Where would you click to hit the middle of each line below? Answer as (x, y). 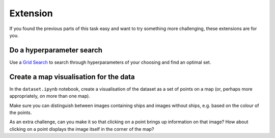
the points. (21, 113)
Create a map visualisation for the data (72, 77)
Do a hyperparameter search (56, 50)
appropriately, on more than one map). (50, 96)
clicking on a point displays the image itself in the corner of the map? (82, 129)
